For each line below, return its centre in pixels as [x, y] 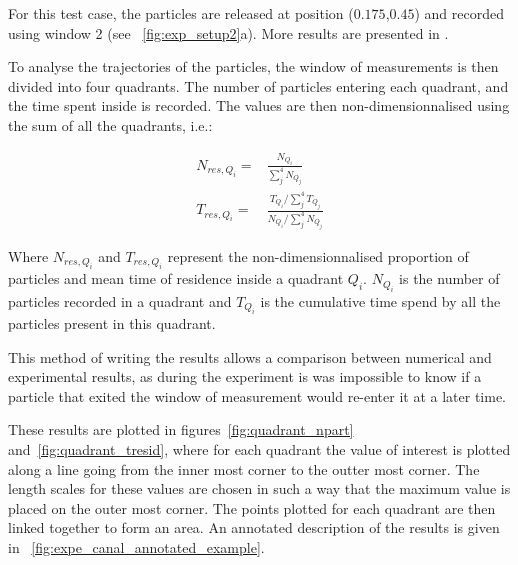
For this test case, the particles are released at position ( [181, 13]
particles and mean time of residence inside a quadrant [176, 278]
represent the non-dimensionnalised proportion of [318, 255]
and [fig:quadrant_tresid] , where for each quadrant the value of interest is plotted [259, 448]
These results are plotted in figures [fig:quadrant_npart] [181, 429]
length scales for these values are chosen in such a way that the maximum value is [259, 488]
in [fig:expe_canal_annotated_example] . [136, 546]
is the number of [449, 278]
